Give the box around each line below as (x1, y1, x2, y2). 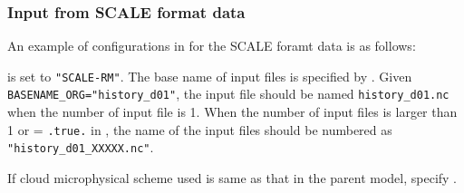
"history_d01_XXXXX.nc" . (7, 138, 154, 157)
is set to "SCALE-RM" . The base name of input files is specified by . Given (7, 66, 412, 85)
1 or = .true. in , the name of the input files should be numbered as (7, 120, 392, 139)
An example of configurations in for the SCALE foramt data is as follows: (7, 36, 416, 55)
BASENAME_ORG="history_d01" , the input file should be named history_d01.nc (7, 84, 449, 103)
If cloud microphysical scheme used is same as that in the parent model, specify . (7, 169, 458, 188)
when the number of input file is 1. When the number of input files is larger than (7, 102, 458, 121)
